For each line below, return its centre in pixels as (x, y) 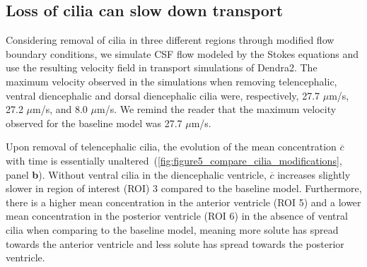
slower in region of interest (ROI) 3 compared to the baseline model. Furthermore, (184, 188)
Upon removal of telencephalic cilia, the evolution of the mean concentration (171, 147)
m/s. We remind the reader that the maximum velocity (217, 109)
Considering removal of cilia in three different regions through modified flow (170, 40)
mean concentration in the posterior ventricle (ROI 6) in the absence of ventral (177, 216)
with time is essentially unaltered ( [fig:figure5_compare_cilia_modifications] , (174, 160)
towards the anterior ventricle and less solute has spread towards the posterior (175, 243)
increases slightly (314, 174)
